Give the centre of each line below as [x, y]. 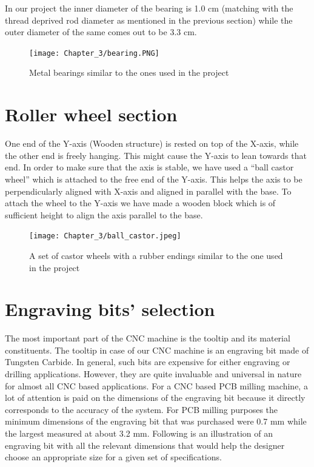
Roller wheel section [91, 114]
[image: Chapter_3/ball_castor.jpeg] [105, 236]
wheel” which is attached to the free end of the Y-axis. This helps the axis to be [154, 179]
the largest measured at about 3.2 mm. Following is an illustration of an [139, 433]
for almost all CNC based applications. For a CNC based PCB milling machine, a [156, 385]
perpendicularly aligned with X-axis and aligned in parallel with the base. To [148, 191]
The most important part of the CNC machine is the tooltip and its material [148, 338]
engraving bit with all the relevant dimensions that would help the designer [145, 445]
